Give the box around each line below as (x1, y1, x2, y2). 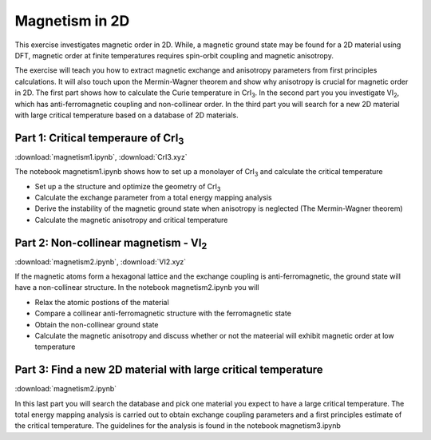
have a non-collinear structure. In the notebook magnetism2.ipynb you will (14, 283, 259, 292)
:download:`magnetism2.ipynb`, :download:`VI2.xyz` (14, 256, 187, 267)
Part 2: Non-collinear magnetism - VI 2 (14, 236, 208, 252)
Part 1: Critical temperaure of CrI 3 (14, 131, 184, 147)
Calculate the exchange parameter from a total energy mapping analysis (34, 192, 272, 202)
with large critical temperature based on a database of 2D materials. (14, 110, 239, 120)
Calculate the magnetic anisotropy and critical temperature (34, 215, 228, 224)
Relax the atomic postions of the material (34, 297, 169, 307)
